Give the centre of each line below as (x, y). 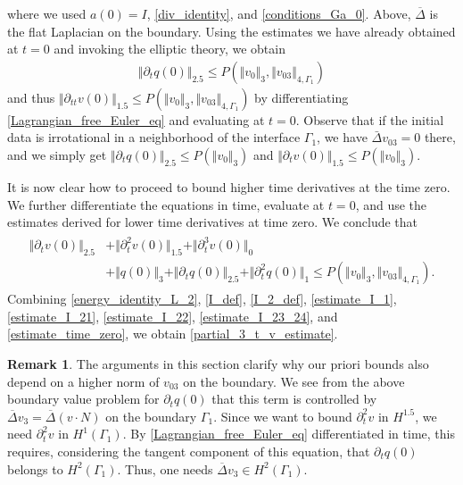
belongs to (35, 468)
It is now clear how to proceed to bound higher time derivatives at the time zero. (229, 187)
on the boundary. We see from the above (294, 381)
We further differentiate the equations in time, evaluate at (166, 204)
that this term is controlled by (294, 399)
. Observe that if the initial (370, 119)
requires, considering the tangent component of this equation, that (189, 451)
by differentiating (302, 97)
